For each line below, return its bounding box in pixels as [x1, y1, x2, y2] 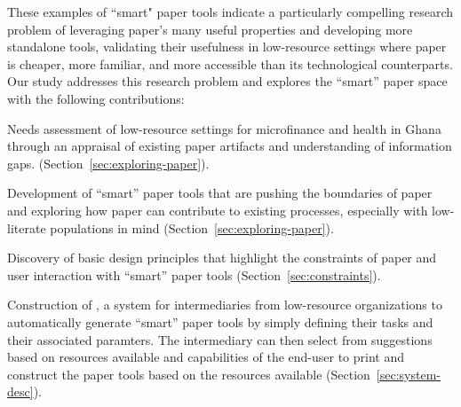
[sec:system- [376, 364, 441, 383]
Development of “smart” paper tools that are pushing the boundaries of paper [7, 184, 433, 202]
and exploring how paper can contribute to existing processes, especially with [7, 200, 428, 219]
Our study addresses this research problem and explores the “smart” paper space [7, 72, 448, 90]
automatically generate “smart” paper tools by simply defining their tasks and [7, 312, 433, 331]
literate [7, 218, 46, 237]
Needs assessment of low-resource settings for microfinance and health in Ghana [7, 119, 441, 137]
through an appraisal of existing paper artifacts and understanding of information [7, 137, 452, 155]
